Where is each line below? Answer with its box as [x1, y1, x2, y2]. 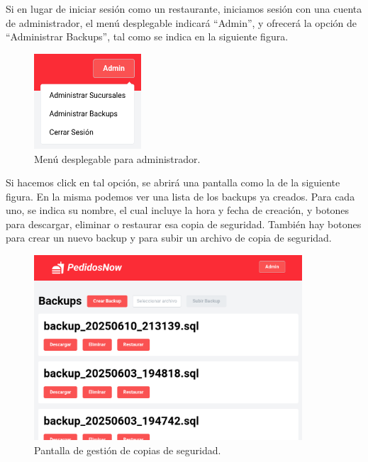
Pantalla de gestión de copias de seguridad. [34, 442, 221, 457]
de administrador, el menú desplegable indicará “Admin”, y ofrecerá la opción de [6, 15, 357, 30]
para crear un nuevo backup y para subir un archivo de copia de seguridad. [6, 230, 332, 245]
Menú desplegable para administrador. [34, 151, 201, 166]
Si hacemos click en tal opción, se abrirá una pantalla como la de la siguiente [6, 175, 340, 190]
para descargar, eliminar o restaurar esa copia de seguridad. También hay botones [6, 216, 362, 231]
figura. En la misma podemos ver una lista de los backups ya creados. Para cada [6, 188, 355, 203]
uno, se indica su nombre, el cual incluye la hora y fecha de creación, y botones [6, 203, 350, 218]
